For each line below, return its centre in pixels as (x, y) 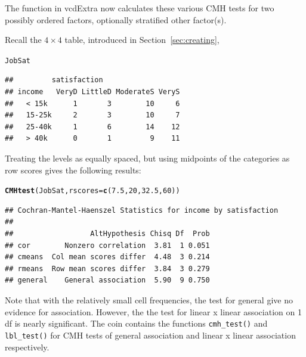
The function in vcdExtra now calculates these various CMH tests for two (140, 8)
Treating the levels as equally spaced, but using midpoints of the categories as (147, 158)
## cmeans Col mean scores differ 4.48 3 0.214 (107, 257)
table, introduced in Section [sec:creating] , (142, 40)
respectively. (27, 347)
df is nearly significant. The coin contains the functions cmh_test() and (136, 323)
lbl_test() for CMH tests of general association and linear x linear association (150, 335)
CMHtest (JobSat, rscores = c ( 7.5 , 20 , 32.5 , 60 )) (92, 191)
